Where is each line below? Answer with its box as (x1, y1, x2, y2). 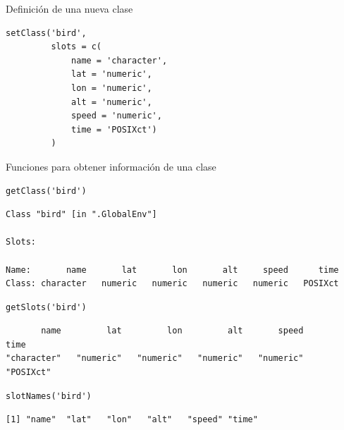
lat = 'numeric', (71, 69, 152, 80)
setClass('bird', (6, 27, 87, 38)
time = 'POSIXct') (71, 124, 157, 135)
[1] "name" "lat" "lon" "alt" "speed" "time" (6, 414, 258, 425)
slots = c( (51, 42, 102, 52)
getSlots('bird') (6, 302, 87, 312)
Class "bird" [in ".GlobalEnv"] (6, 209, 157, 220)
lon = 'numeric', (71, 82, 152, 93)
